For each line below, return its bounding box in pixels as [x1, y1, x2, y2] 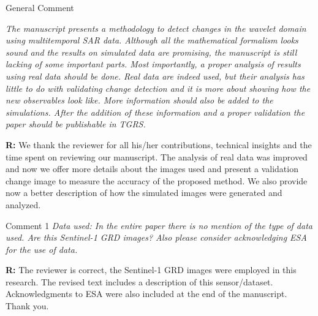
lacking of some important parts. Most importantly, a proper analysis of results [6, 58, 301, 70]
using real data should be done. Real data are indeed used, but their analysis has [6, 69, 305, 82]
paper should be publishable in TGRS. [6, 118, 146, 130]
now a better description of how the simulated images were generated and [6, 186, 282, 199]
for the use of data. [6, 243, 78, 255]
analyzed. [6, 198, 41, 211]
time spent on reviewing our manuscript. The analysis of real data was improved [6, 150, 308, 163]
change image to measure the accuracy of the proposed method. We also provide [6, 174, 308, 187]
